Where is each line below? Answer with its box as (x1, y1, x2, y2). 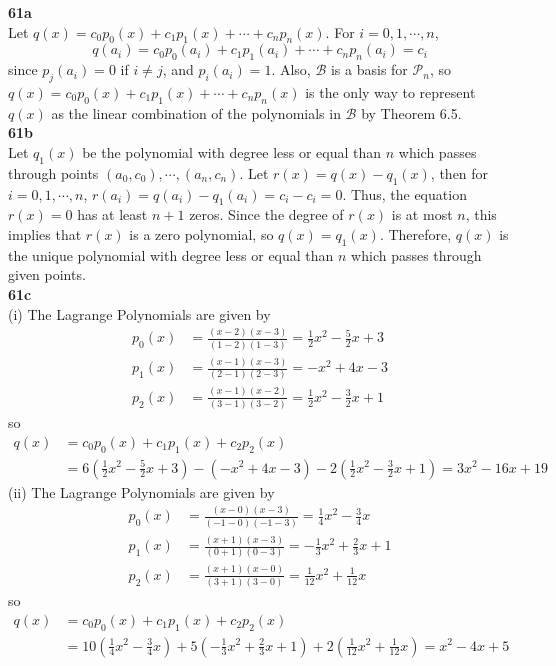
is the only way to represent (305, 81, 476, 102)
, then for (430, 162, 489, 183)
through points (8, 162, 99, 183)
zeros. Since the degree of (189, 204, 344, 225)
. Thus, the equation (342, 183, 467, 204)
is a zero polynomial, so (129, 223, 274, 244)
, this (465, 204, 497, 225)
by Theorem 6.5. (361, 102, 462, 123)
